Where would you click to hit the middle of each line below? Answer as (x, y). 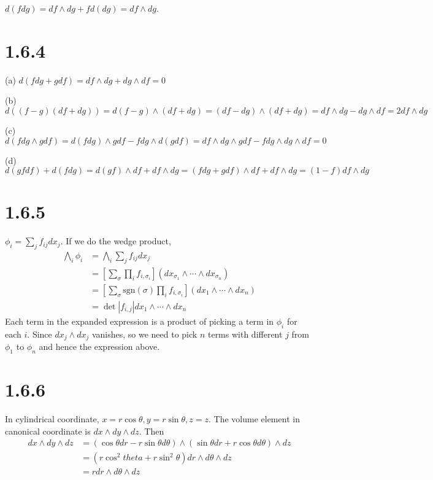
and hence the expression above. (99, 346)
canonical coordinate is (48, 431)
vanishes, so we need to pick (144, 334)
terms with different (245, 334)
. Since (40, 334)
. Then (151, 431)
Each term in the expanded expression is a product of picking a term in (140, 321)
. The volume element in (254, 419)
